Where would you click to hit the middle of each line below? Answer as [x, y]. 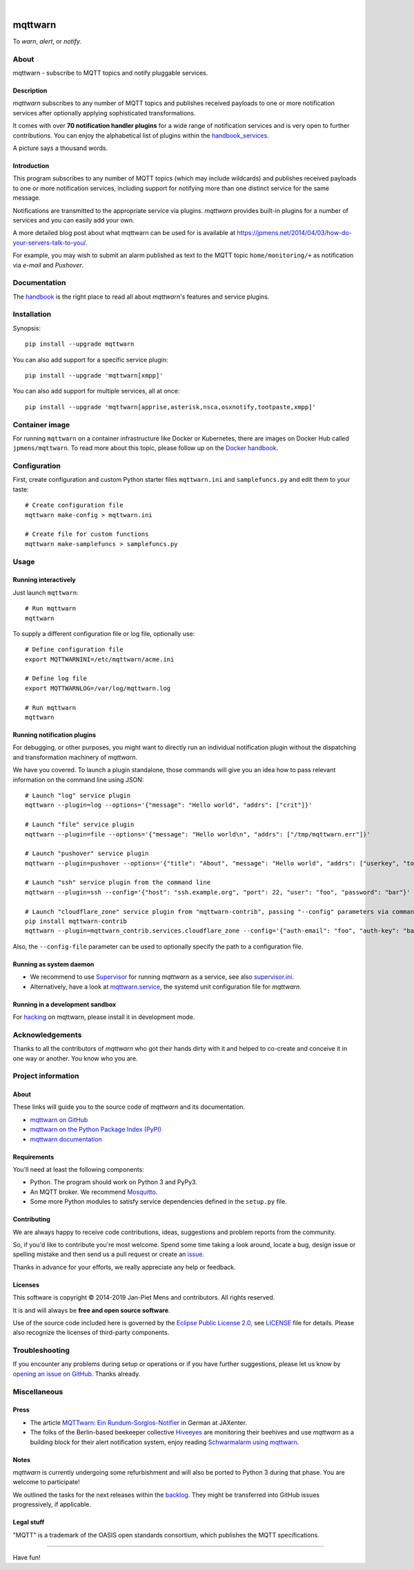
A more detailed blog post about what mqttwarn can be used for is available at [124, 233]
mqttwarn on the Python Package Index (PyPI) [96, 1130]
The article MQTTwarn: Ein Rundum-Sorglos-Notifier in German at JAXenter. [139, 1422]
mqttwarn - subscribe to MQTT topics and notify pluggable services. [110, 73]
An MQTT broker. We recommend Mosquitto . [94, 1192]
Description [30, 91]
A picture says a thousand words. [60, 148]
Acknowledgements [47, 1035]
